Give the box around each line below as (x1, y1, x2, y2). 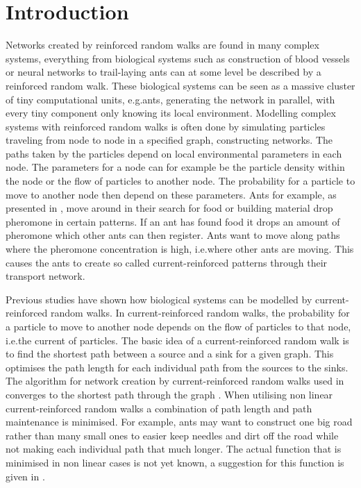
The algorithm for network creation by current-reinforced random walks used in (6, 373, 344, 388)
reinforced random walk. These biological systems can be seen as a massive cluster (6, 78, 355, 92)
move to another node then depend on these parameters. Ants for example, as (6, 187, 337, 201)
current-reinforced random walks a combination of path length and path (6, 401, 312, 415)
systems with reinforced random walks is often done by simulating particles (6, 119, 326, 133)
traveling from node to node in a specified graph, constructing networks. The (6, 133, 333, 147)
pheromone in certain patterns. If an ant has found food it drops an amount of (6, 214, 340, 228)
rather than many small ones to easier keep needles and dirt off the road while (6, 428, 339, 442)
